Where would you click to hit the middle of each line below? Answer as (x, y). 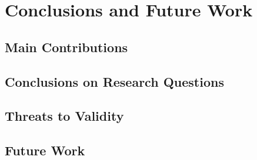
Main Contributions (66, 47)
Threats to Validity (64, 116)
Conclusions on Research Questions (114, 81)
